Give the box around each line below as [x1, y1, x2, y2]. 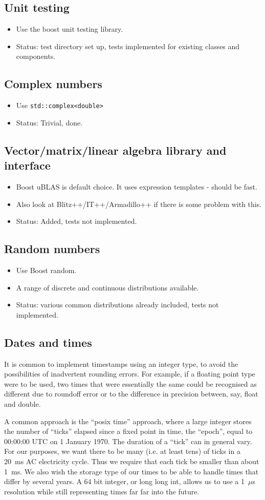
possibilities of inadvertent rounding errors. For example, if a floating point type [4, 368, 255, 379]
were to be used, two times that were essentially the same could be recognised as [4, 378, 257, 389]
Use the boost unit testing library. [16, 24, 123, 34]
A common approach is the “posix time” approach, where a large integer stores [4, 415, 252, 426]
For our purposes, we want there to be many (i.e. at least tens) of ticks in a [4, 446, 240, 456]
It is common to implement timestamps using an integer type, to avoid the [4, 358, 238, 369]
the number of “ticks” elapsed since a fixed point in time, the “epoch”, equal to [4, 426, 253, 436]
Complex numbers [4, 76, 102, 92]
